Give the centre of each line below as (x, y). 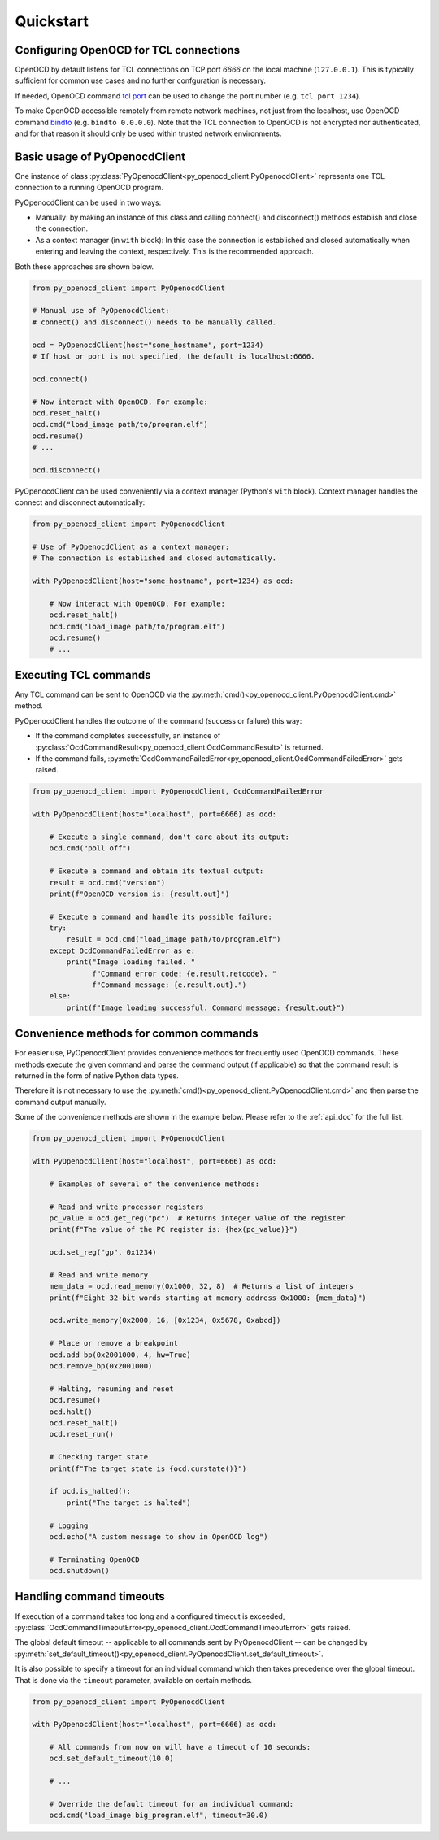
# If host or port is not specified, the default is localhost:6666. (174, 356)
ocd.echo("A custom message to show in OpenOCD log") (159, 1536)
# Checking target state (99, 1457)
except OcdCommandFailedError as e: (122, 950)
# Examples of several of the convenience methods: (154, 1184)
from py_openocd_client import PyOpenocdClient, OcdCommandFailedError (178, 792)
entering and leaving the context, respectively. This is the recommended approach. (175, 251)
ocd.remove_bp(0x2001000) (101, 1366)
